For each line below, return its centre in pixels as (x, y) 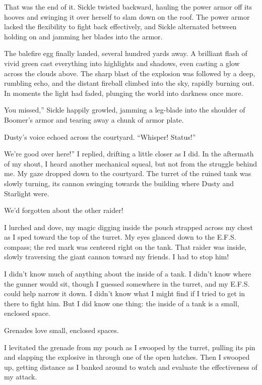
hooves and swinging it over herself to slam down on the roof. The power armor (127, 16)
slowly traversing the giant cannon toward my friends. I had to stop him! (117, 257)
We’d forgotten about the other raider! (64, 210)
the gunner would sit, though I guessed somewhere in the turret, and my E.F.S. (127, 283)
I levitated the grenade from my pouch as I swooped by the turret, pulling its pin (130, 347)
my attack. (21, 377)
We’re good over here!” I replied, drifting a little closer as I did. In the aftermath (129, 154)
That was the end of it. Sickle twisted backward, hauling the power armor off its (128, 7)
